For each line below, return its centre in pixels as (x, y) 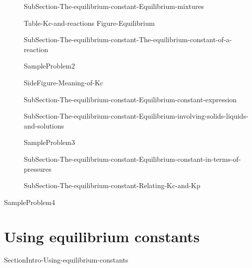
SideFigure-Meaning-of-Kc (64, 82)
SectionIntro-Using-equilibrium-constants (66, 260)
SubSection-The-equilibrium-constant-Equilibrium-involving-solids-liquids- (136, 116)
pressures (38, 168)
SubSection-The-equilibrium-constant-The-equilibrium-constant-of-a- (128, 39)
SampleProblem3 (49, 142)
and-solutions (44, 125)
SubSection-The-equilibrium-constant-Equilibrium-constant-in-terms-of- (132, 159)
